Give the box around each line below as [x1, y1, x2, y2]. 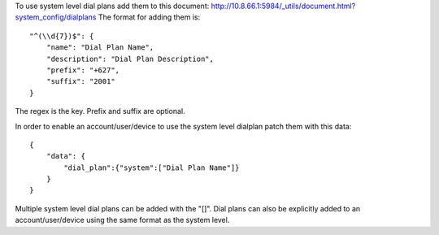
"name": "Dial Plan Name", [46, 43, 154, 52]
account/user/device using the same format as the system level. [15, 215, 230, 225]
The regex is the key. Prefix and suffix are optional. [15, 107, 186, 116]
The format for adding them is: [98, 12, 201, 22]
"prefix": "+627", [46, 65, 120, 75]
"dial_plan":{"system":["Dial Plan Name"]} [63, 163, 240, 172]
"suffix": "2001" [46, 77, 115, 86]
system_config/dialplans [15, 12, 97, 22]
